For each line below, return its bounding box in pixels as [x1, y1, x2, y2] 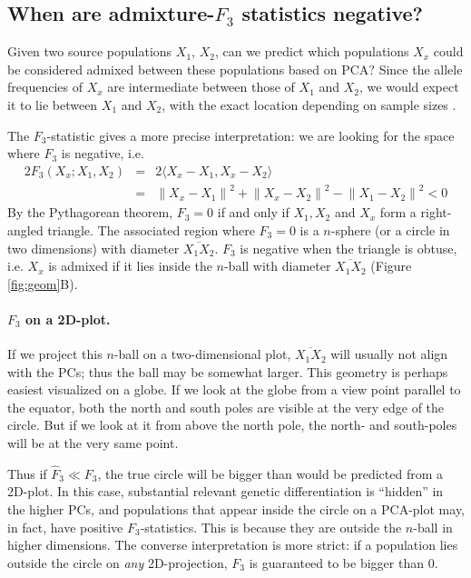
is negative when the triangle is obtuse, [240, 238, 457, 257]
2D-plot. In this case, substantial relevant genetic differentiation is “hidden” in [7, 482, 444, 501]
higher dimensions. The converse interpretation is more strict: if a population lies [7, 535, 458, 554]
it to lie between [7, 95, 98, 114]
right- [420, 203, 452, 222]
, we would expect [359, 77, 459, 96]
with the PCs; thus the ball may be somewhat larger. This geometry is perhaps [7, 362, 448, 381]
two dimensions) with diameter [7, 238, 180, 257]
